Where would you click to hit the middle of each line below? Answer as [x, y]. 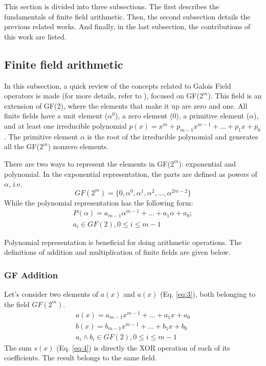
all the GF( [22, 146]
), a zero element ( [144, 116]
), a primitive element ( [213, 116]
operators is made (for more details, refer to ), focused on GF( [102, 96]
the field [17, 304]
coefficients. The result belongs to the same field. [81, 358]
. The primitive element [41, 136]
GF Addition [31, 274]
